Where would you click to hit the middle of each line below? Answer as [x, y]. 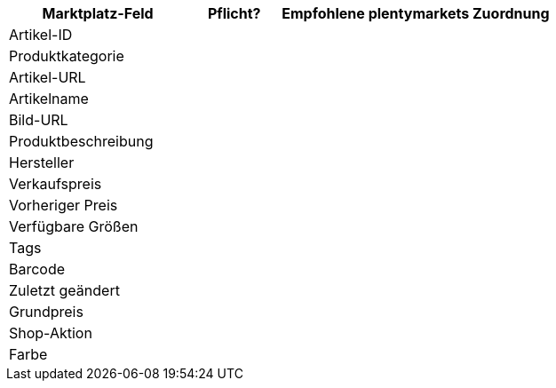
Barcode [37, 269]
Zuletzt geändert [64, 290]
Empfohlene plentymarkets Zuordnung [416, 13]
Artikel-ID [41, 35]
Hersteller [42, 162]
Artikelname [49, 99]
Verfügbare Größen [74, 226]
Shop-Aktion [51, 333]
